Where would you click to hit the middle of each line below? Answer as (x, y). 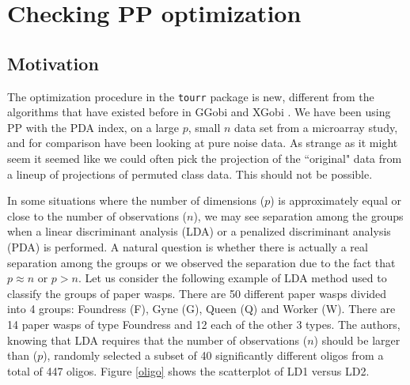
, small (204, 127)
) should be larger (357, 340)
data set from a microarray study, (316, 127)
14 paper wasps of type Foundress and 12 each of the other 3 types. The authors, (204, 324)
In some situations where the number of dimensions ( (136, 200)
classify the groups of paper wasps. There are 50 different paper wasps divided (197, 293)
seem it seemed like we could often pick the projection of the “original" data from (205, 159)
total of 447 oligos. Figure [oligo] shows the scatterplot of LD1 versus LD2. (188, 370)
